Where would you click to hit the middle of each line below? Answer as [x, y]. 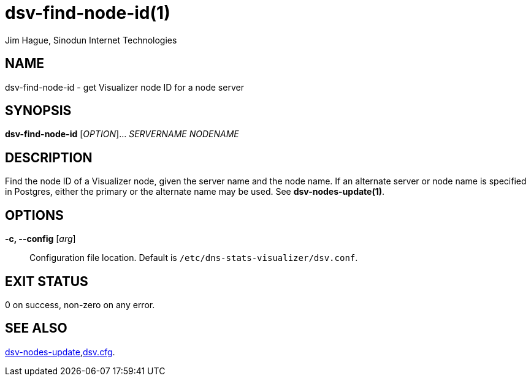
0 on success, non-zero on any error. [80, 304]
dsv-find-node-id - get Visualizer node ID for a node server [124, 87]
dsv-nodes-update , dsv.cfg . [60, 352]
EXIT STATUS [47, 281]
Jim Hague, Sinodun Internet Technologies [91, 40]
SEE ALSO [36, 328]
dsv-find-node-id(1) [88, 13]
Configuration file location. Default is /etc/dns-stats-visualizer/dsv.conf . [194, 258]
